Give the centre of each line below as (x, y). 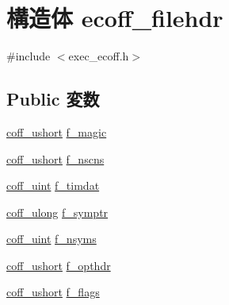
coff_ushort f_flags (53, 292)
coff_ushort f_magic (57, 131)
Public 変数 (53, 99)
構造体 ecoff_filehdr (115, 18)
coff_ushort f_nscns (55, 158)
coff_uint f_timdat (53, 185)
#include (29, 56)
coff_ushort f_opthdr (59, 265)
